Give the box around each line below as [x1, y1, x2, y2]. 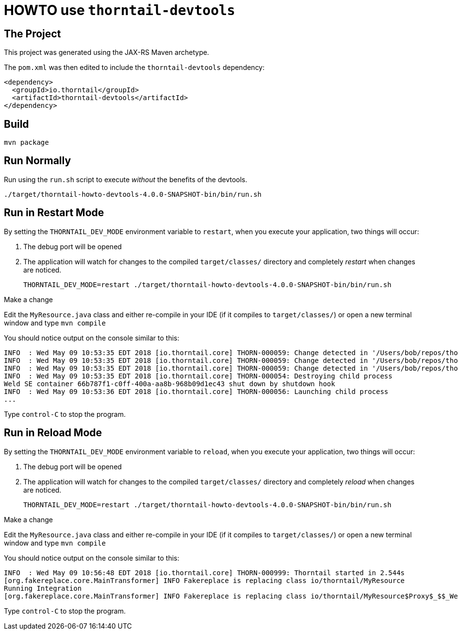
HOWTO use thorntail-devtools [4, 2, 235, 18]
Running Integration [4, 584, 82, 592]
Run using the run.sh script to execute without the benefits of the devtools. [4, 175, 247, 184]
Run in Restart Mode [4, 206, 104, 219]
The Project [4, 27, 61, 40]
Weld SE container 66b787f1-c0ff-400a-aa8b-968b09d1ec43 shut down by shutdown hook [4, 379, 335, 388]
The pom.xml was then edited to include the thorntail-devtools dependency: [4, 63, 265, 72]
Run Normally [4, 154, 71, 167]
